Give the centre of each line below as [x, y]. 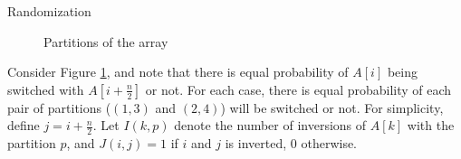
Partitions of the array [106, 41]
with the [431, 125]
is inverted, [256, 143]
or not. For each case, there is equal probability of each [298, 89]
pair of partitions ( [59, 107]
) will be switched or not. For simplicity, [332, 107]
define [24, 125]
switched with [46, 89]
